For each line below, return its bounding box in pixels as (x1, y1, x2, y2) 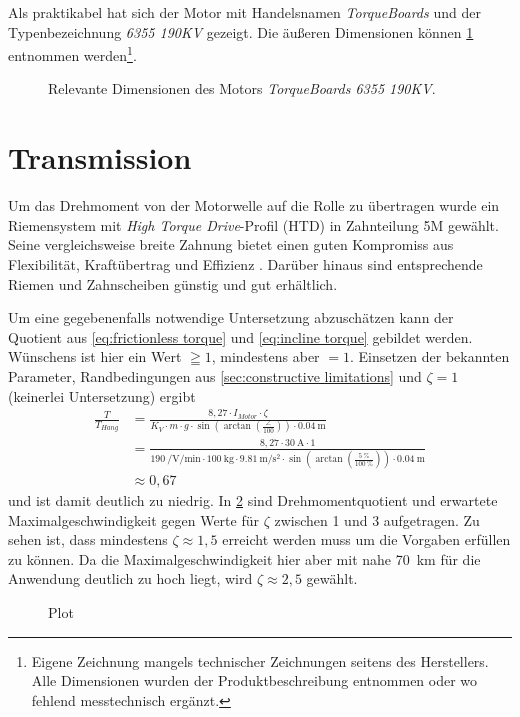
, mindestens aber (211, 346, 320, 367)
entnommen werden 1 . (8, 42, 137, 65)
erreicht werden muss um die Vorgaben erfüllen (222, 529, 511, 550)
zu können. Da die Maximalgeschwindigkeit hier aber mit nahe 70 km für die (8, 548, 481, 569)
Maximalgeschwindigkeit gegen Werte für (8, 509, 259, 530)
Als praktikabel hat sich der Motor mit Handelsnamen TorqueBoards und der (8, 2, 481, 22)
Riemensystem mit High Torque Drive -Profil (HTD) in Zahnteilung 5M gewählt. (8, 214, 499, 235)
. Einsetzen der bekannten (349, 346, 510, 367)
